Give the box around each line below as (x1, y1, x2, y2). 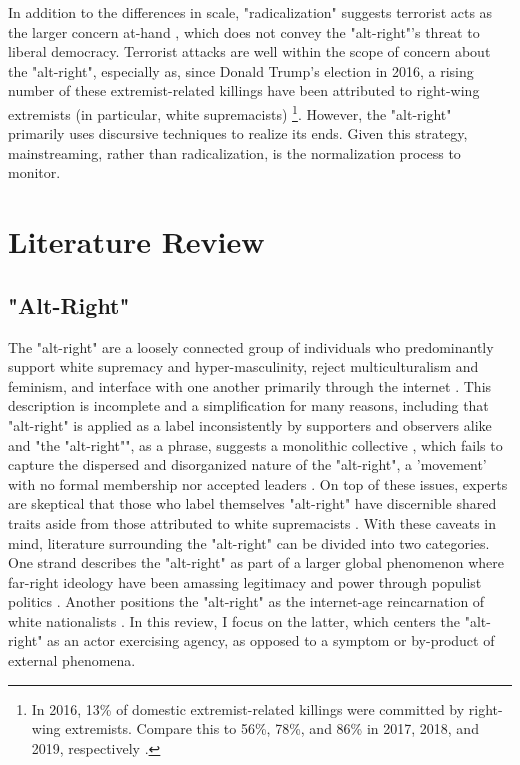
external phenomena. (8, 650, 136, 671)
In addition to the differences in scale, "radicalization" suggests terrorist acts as (8, 2, 493, 22)
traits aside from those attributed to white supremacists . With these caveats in (8, 512, 497, 533)
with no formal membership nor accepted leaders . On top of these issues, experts (8, 473, 508, 494)
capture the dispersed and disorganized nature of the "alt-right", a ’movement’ (8, 454, 487, 475)
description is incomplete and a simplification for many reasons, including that (8, 395, 489, 416)
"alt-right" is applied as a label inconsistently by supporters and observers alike (8, 414, 492, 435)
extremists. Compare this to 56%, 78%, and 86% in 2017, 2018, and (65, 718, 479, 739)
